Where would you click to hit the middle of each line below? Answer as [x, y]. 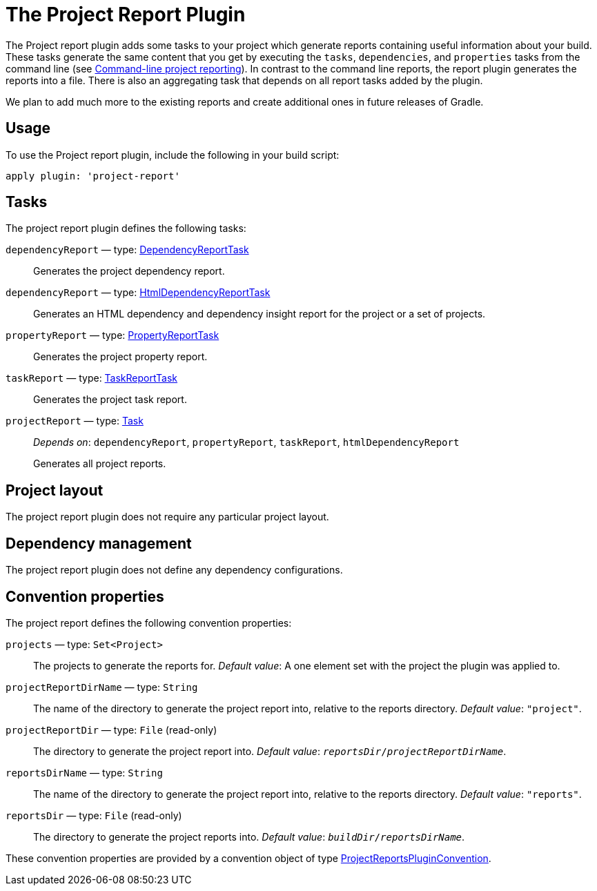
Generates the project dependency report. [129, 271]
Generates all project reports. [100, 464]
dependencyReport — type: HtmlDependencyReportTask [138, 293]
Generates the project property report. [120, 357]
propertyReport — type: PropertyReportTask [112, 335]
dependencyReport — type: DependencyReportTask [127, 250]
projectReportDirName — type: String [102, 687]
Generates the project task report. [110, 400]
